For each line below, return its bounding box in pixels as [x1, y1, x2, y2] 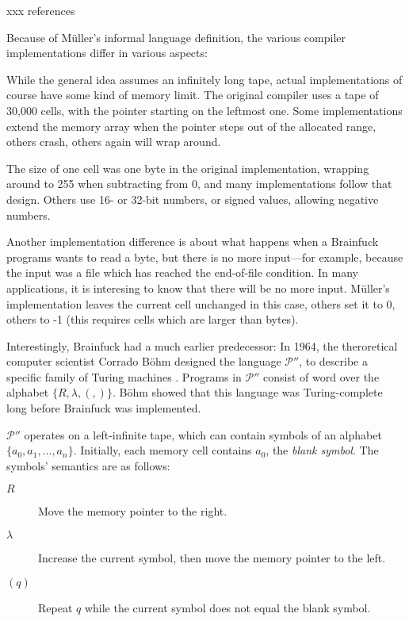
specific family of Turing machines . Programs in [6, 368, 242, 385]
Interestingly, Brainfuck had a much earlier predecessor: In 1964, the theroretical [6, 337, 398, 354]
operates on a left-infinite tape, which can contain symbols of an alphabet [24, 426, 382, 443]
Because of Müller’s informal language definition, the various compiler [6, 29, 346, 45]
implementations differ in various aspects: [6, 44, 208, 61]
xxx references [6, 2, 75, 18]
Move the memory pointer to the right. [38, 503, 227, 519]
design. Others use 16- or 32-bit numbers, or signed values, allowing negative [6, 190, 379, 207]
